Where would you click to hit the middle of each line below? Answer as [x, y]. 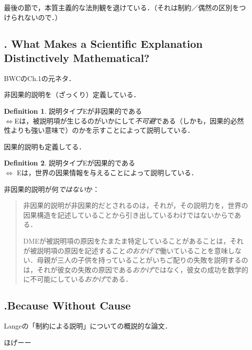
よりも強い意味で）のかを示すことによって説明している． [102, 130]
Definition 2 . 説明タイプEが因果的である [70, 163]
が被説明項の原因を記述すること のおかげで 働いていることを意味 [126, 250]
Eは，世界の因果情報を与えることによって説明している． [107, 172]
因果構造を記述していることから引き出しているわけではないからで [129, 215]
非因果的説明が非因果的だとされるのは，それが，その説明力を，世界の [136, 205]
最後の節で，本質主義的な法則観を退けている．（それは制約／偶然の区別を [122, 7]
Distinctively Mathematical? [77, 57]
